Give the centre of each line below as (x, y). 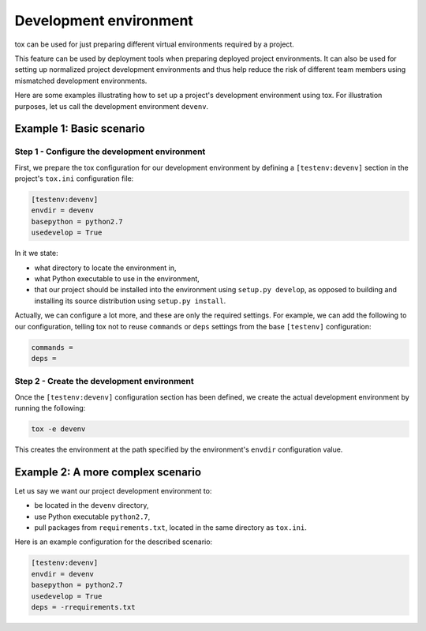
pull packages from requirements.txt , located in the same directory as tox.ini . (171, 528)
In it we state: (36, 254)
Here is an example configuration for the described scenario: (114, 542)
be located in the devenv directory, (92, 505)
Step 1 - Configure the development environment (110, 152)
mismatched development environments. (81, 81)
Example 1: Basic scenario (80, 129)
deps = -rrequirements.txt (83, 607)
